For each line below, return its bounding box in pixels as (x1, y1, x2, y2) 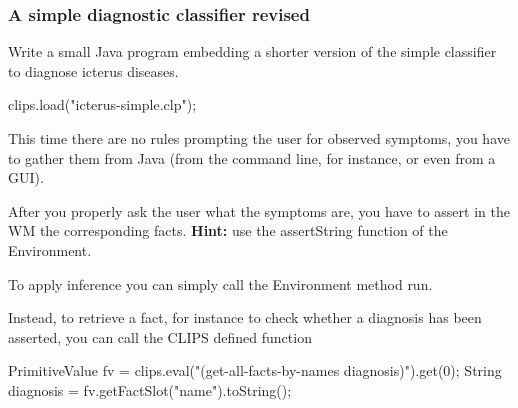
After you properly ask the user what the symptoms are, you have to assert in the (8, 200, 510, 221)
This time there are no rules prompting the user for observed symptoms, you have (8, 128, 510, 148)
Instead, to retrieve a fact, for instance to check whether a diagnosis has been (8, 307, 482, 328)
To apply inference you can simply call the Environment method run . (8, 273, 433, 294)
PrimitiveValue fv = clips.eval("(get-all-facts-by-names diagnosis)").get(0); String (8, 360, 502, 381)
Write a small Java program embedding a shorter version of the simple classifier (8, 41, 497, 62)
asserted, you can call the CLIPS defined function (8, 326, 312, 347)
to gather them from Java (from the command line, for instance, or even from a (8, 147, 496, 168)
